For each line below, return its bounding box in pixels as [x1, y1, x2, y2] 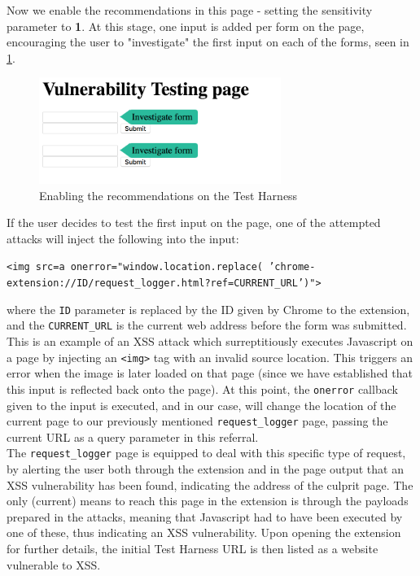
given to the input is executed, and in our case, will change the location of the [7, 396, 396, 413]
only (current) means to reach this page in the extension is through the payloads [7, 492, 409, 509]
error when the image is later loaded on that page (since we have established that [7, 364, 413, 382]
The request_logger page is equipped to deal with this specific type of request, [7, 444, 406, 461]
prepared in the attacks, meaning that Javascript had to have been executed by [7, 508, 403, 525]
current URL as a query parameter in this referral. [7, 428, 259, 445]
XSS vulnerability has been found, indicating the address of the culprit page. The [7, 476, 413, 493]
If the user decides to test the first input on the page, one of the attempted [7, 214, 381, 231]
